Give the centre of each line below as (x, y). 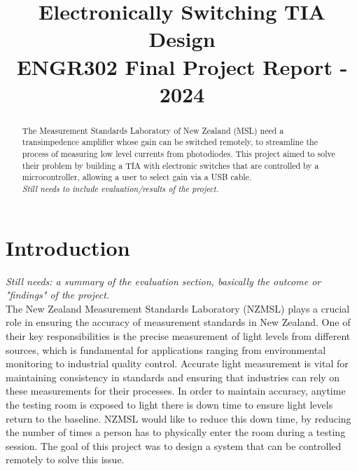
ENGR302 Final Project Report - (182, 66)
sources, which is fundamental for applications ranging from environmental (166, 349)
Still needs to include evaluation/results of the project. (120, 189)
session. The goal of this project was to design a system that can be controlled (174, 445)
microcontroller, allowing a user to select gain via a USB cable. (137, 177)
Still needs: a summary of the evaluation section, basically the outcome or (163, 281)
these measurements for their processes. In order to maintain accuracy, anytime (176, 391)
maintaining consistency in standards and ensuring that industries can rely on (173, 377)
